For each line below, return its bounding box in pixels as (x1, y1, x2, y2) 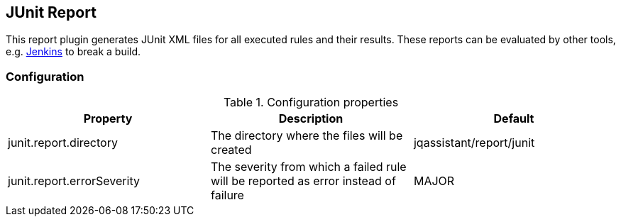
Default (493, 111, 534, 126)
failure (210, 188, 244, 203)
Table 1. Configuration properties (223, 95, 399, 110)
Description (278, 111, 344, 126)
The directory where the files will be (210, 128, 403, 143)
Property (83, 111, 133, 126)
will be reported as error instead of (210, 174, 396, 189)
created (210, 143, 252, 157)
